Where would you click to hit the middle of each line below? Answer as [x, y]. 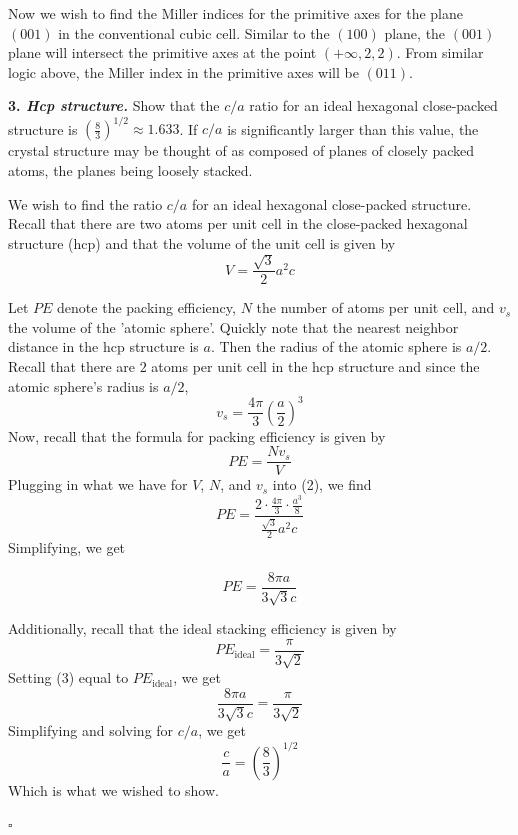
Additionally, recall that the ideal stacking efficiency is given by [202, 628]
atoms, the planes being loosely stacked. [130, 170]
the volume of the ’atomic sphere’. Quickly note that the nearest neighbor [233, 326]
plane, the [415, 32]
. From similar [440, 52]
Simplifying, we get [67, 547]
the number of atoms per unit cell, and [375, 307]
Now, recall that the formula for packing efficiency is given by [197, 435]
